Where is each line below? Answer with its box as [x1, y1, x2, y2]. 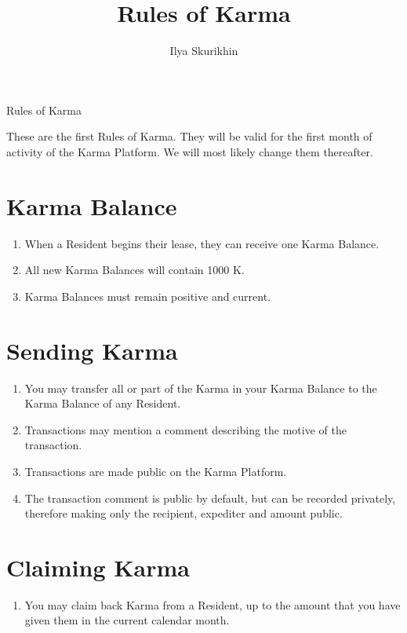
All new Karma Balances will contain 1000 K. [24, 262, 245, 278]
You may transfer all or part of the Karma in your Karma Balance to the [24, 379, 377, 396]
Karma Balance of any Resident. [24, 395, 181, 412]
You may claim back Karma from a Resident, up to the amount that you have [24, 596, 401, 613]
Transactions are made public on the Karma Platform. [24, 463, 287, 479]
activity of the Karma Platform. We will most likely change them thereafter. [6, 143, 373, 159]
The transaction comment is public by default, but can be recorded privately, [24, 489, 396, 506]
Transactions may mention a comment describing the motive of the [24, 421, 347, 437]
